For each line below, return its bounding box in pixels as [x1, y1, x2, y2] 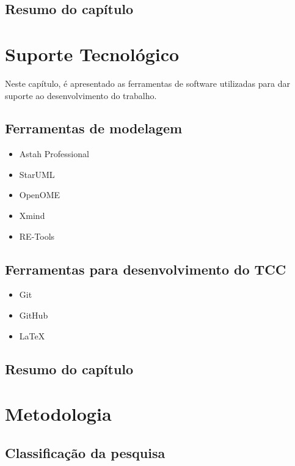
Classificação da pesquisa [5, 443, 166, 462]
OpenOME [19, 188, 60, 201]
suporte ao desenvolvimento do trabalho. [5, 89, 157, 102]
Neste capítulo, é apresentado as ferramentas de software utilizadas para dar [5, 76, 290, 89]
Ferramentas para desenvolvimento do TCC [5, 259, 286, 278]
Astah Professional [19, 147, 89, 160]
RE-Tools [19, 229, 55, 242]
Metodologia [5, 401, 112, 426]
